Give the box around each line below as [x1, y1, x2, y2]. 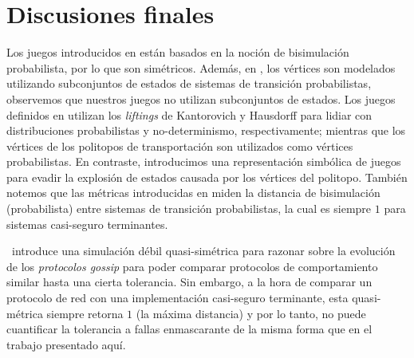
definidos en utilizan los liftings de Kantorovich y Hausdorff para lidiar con [6, 106, 373, 123]
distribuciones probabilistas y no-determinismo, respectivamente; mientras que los [6, 122, 406, 139]
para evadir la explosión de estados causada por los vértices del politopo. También [6, 168, 408, 185]
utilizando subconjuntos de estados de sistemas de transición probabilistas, [6, 75, 372, 92]
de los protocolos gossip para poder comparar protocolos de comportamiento [6, 258, 378, 274]
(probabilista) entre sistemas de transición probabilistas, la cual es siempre [6, 200, 372, 217]
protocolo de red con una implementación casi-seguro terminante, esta [6, 289, 349, 306]
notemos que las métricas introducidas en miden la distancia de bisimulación [6, 184, 380, 201]
